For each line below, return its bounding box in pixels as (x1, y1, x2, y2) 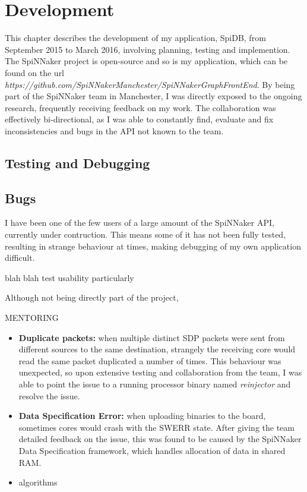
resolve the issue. (18, 389, 80, 402)
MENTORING (5, 311, 59, 324)
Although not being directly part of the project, (5, 291, 179, 304)
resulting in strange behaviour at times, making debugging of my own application (5, 239, 301, 252)
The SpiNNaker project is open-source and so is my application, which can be (5, 55, 288, 67)
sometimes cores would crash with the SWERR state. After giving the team (18, 421, 295, 433)
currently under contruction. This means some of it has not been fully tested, (5, 228, 286, 241)
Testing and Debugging (5, 153, 150, 172)
